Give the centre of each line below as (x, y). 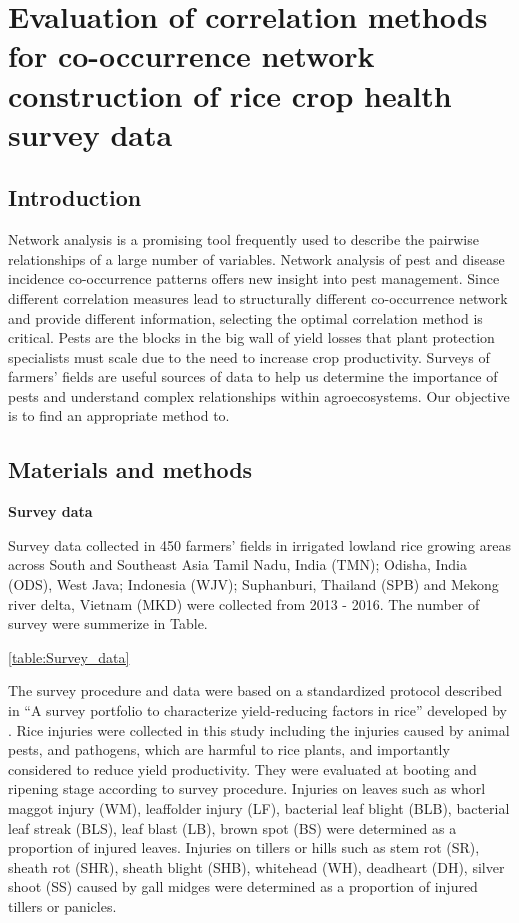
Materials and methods (130, 469)
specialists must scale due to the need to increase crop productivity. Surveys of (249, 356)
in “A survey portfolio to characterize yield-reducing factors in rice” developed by (257, 710)
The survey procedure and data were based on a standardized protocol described (255, 690)
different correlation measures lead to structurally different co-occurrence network (258, 297)
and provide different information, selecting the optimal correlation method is (245, 317)
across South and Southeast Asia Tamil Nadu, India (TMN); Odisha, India (237, 564)
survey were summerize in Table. (108, 623)
